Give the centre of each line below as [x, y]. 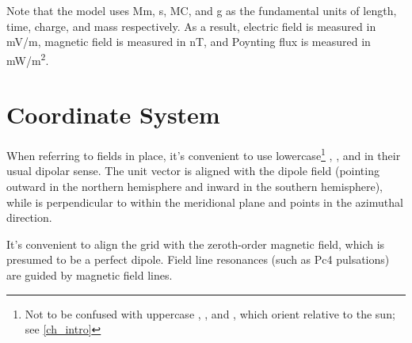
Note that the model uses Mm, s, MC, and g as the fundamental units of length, [202, 10]
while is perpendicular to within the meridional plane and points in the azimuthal [205, 202]
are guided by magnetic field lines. [90, 274]
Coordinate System [113, 114]
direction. [29, 217]
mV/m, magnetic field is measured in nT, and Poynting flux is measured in [189, 42]
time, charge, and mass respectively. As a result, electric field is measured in [191, 26]
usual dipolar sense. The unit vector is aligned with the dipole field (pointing [193, 171]
